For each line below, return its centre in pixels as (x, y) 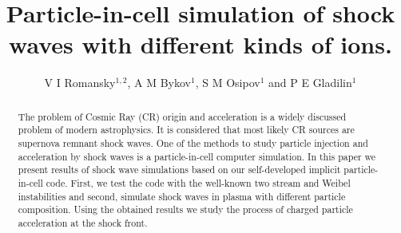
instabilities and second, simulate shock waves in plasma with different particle (182, 196)
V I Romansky (80, 83)
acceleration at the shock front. (83, 222)
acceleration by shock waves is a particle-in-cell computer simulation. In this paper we (197, 156)
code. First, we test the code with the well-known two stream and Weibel (198, 182)
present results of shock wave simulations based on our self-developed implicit (179, 170)
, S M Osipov (228, 83)
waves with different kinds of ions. (200, 44)
